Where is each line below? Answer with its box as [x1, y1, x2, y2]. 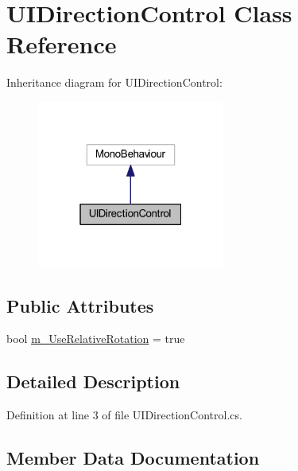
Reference [6, 28, 117, 60]
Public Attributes [6, 293, 154, 317]
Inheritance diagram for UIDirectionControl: [6, 74, 223, 91]
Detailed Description [6, 369, 180, 394]
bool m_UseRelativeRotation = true [6, 330, 185, 347]
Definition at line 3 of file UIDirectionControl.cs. [6, 407, 242, 423]
